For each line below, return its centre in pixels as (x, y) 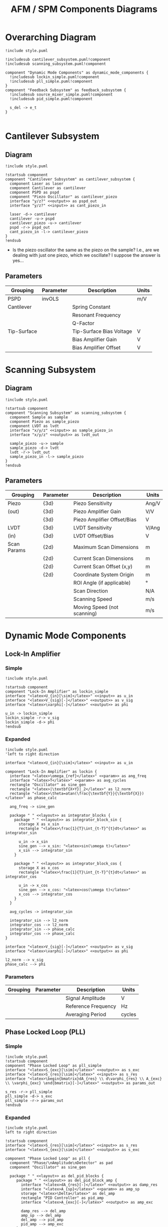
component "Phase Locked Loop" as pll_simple (53, 1065)
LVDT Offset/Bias (93, 535)
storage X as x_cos (38, 868)
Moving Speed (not (96, 607)
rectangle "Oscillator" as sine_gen (48, 785)
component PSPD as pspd (34, 192)
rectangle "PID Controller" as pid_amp (62, 1198)
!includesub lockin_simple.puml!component (54, 77)
